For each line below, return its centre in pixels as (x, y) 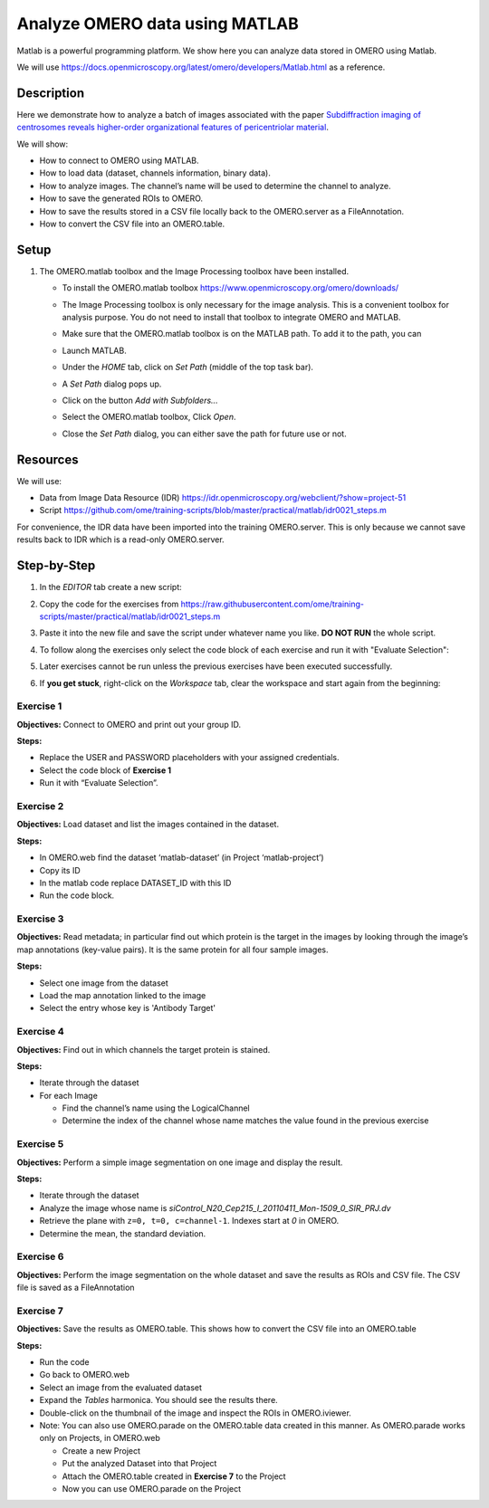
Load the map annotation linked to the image (123, 995)
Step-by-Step (56, 566)
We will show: (43, 144)
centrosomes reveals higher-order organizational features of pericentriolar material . (173, 128)
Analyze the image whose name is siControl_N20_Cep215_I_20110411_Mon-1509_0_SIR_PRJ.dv (215, 1207)
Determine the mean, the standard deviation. (123, 1233)
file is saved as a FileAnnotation (76, 1288)
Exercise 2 (40, 806)
